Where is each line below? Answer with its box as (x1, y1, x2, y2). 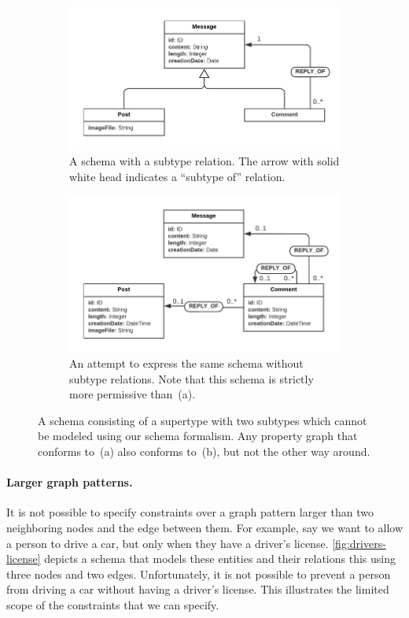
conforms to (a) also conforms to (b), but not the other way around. (38, 443, 370, 460)
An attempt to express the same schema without (69, 355, 304, 372)
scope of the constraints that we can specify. (6, 597, 219, 613)
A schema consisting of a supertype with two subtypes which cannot (38, 412, 367, 428)
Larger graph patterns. (6, 474, 133, 490)
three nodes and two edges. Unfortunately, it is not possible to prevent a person (6, 565, 391, 582)
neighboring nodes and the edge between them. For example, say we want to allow (6, 520, 403, 536)
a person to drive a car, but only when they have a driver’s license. (6, 535, 329, 551)
